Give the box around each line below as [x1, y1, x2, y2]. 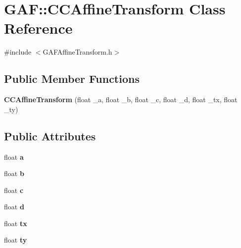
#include [4, 47, 32, 57]
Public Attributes [4, 128, 96, 143]
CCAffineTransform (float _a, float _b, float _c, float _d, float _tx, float [4, 94, 238, 105]
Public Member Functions [4, 71, 140, 86]
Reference [4, 18, 73, 38]
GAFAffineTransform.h [43, 47, 112, 57]
